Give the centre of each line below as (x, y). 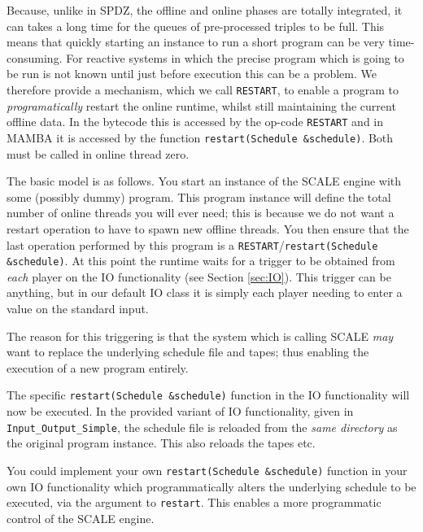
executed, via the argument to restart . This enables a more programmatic (194, 502)
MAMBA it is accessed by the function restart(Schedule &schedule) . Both (200, 137)
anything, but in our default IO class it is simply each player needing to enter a (205, 292)
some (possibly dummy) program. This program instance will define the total (199, 196)
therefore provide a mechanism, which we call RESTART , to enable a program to (203, 89)
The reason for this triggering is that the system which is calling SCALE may (200, 336)
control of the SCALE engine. (81, 518)
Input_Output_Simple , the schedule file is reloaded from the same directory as (202, 427)
